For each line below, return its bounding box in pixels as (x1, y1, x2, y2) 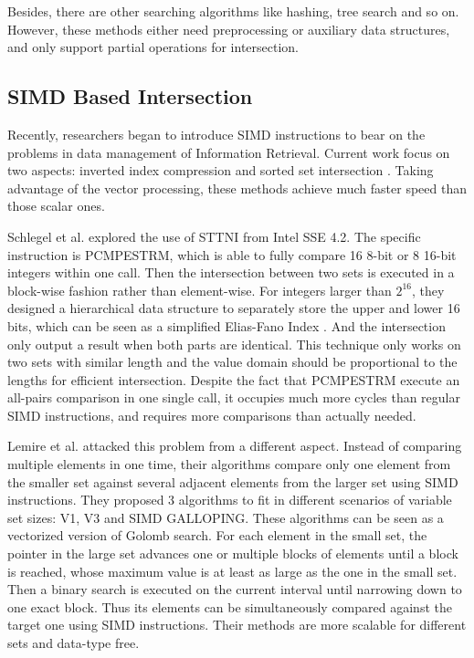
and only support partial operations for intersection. (7, 37, 299, 57)
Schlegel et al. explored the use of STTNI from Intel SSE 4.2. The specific (7, 226, 421, 245)
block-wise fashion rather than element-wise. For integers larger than (7, 280, 392, 299)
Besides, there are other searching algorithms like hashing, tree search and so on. (7, 2, 459, 20)
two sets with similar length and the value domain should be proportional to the (7, 352, 458, 371)
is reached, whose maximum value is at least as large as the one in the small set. (7, 561, 458, 580)
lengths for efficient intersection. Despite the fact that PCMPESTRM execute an (7, 370, 460, 389)
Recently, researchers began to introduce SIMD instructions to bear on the (7, 124, 426, 143)
